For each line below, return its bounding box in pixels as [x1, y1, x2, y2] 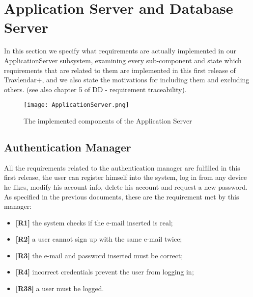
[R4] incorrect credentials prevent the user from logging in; [15, 267, 194, 277]
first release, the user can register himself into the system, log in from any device [4, 172, 247, 182]
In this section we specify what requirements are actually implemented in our [4, 46, 236, 56]
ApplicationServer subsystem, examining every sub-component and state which [4, 55, 242, 65]
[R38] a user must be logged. [15, 283, 104, 294]
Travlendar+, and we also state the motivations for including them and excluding [4, 74, 250, 85]
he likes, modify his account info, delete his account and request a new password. [4, 181, 248, 192]
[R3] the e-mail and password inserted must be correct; [15, 250, 183, 260]
